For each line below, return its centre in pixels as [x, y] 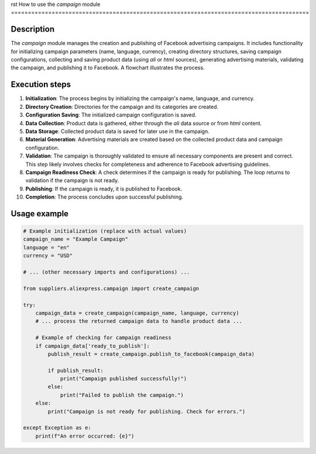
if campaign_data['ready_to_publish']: [93, 346]
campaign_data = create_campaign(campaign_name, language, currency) [137, 313]
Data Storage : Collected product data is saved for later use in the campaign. [118, 131]
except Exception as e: [57, 428]
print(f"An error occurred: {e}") [85, 436]
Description [33, 29]
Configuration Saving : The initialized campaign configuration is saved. [111, 115]
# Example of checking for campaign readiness [104, 338]
